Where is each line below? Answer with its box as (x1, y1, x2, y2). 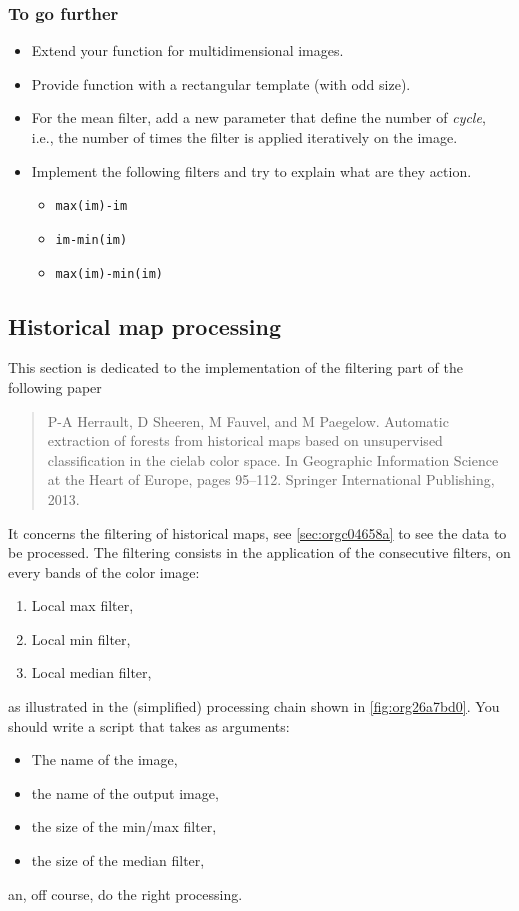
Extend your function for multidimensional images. (31, 40, 344, 61)
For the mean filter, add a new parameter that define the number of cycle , (31, 107, 486, 128)
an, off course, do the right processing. (8, 883, 243, 904)
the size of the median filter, (31, 850, 205, 871)
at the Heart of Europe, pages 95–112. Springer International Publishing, (47, 469, 495, 490)
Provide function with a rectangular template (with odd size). (31, 73, 411, 94)
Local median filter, (31, 662, 152, 683)
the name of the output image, (31, 782, 219, 803)
